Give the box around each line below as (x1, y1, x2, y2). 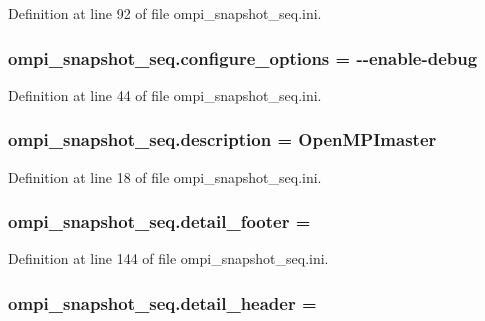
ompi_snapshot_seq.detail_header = (8, 290, 317, 315)
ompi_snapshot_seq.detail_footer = (8, 209, 311, 234)
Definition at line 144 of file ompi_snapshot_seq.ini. (8, 248, 329, 269)
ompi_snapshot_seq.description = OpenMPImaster (8, 127, 437, 152)
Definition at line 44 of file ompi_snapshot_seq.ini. (8, 84, 322, 105)
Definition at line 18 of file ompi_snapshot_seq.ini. (8, 166, 322, 187)
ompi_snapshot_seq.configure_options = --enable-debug (8, 45, 478, 70)
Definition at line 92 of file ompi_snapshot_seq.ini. (8, 3, 322, 23)
